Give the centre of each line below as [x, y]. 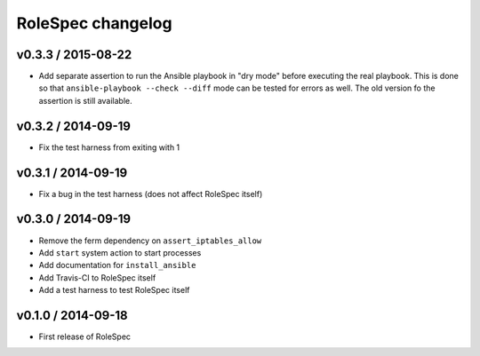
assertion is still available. [85, 100]
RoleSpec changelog [94, 23]
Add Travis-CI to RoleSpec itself [97, 277]
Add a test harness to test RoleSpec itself [114, 290]
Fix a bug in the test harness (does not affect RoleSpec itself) [151, 194]
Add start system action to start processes [120, 252]
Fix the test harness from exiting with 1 [109, 147]
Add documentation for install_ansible [117, 265]
